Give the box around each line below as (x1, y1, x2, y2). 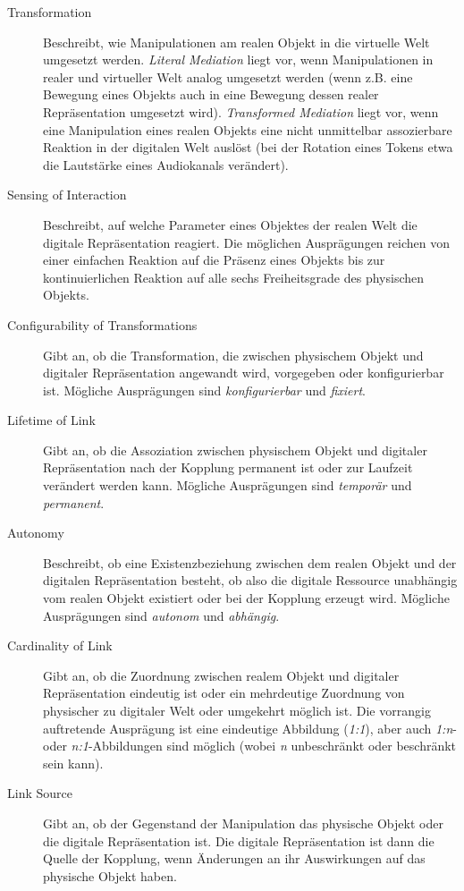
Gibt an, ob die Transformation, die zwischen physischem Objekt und (43, 345, 424, 364)
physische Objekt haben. (43, 866, 177, 885)
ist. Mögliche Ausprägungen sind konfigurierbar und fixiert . (43, 380, 366, 399)
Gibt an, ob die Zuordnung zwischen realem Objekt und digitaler (43, 666, 400, 684)
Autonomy (7, 523, 64, 542)
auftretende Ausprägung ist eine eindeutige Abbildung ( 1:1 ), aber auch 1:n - (43, 718, 457, 737)
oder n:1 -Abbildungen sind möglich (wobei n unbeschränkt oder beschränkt (43, 736, 457, 755)
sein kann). (43, 753, 104, 772)
